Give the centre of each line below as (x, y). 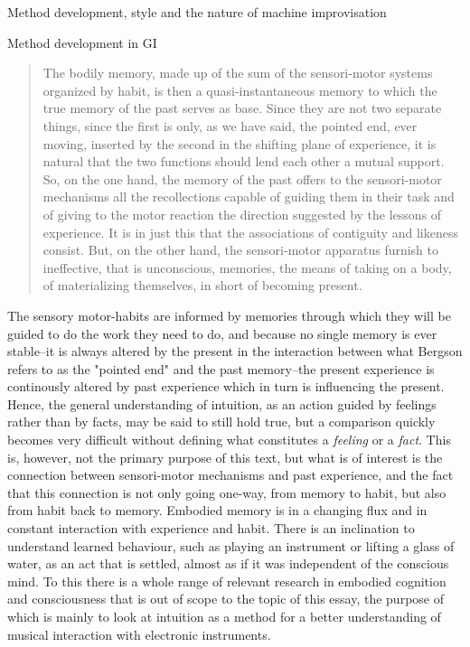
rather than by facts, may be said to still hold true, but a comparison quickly (221, 422)
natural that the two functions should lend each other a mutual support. (244, 161)
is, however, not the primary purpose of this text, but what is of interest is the (225, 457)
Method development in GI (82, 42)
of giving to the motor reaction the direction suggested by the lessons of (242, 214)
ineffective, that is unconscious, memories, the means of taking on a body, (247, 267)
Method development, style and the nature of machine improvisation (197, 12)
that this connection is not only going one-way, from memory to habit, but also (227, 492)
